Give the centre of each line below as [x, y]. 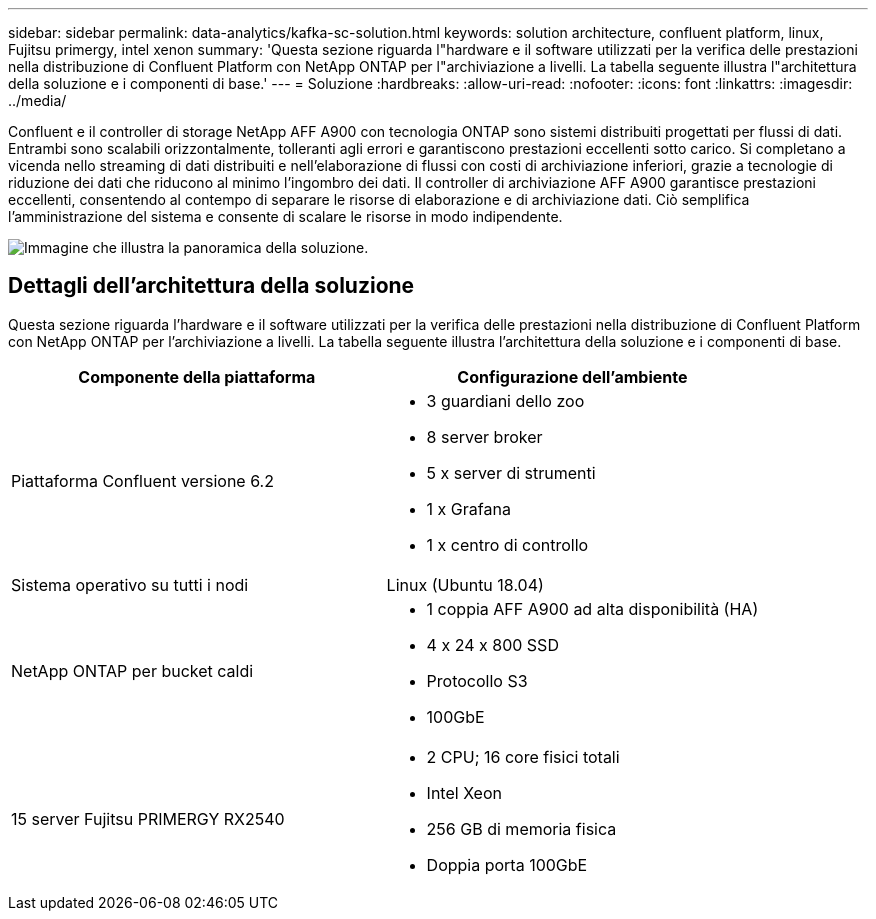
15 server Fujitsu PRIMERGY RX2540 [148, 818]
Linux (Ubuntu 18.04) [465, 584]
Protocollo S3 [477, 680]
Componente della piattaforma [197, 376]
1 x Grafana [468, 508]
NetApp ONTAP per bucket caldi [132, 670]
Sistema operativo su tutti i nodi [130, 584]
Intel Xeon [464, 792]
